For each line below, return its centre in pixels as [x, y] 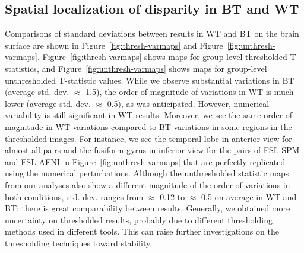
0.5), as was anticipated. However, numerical [188, 103]
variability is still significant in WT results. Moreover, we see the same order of [149, 115]
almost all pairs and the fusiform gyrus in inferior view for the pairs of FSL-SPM [152, 150]
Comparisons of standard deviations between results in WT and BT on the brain [152, 34]
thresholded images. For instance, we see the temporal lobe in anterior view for [148, 138]
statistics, [22, 68]
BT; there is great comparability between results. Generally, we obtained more [148, 208]
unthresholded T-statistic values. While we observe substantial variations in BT [150, 80]
